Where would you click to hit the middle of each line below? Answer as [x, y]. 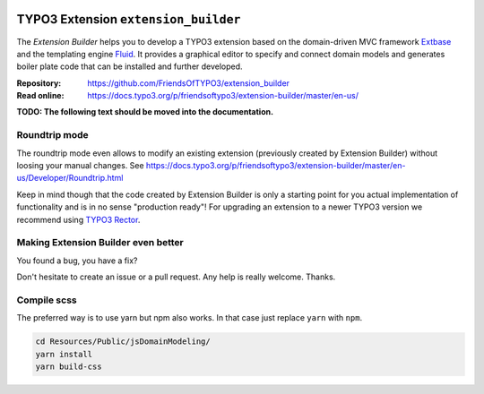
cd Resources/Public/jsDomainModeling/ [123, 342]
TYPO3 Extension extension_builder [129, 19]
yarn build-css [69, 367]
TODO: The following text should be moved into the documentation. [145, 112]
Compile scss [47, 300]
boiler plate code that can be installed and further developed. [130, 66]
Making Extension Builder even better [100, 243]
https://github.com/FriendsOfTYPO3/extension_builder [189, 83]
